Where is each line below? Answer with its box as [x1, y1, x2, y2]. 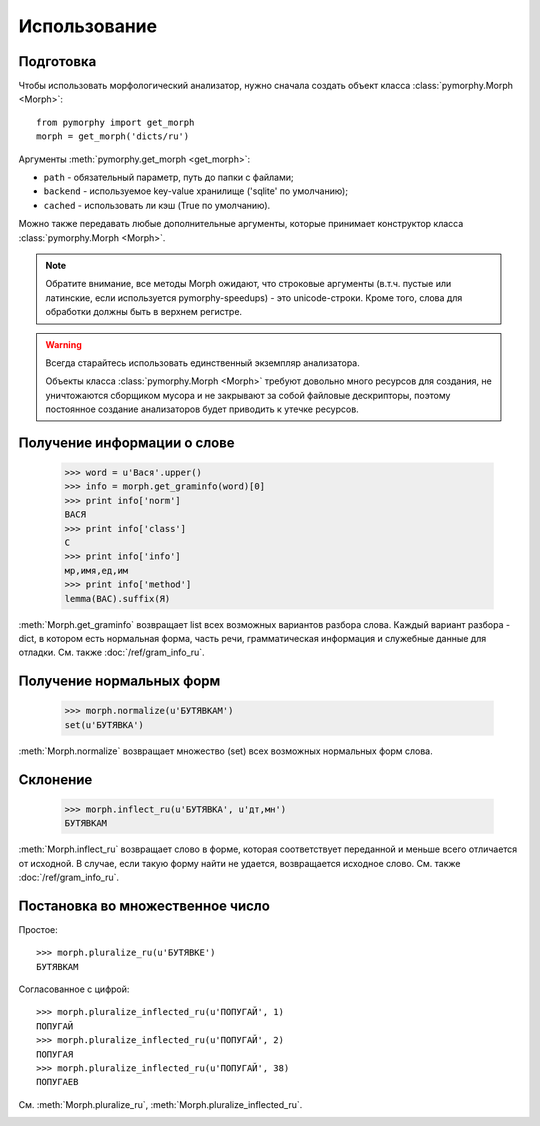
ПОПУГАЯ [36, 1048, 74, 1060]
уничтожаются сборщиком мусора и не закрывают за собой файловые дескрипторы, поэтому [45, 389, 451, 401]
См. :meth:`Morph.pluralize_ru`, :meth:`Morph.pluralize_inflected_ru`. [18, 1098, 303, 1110]
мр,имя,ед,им [64, 565, 129, 576]
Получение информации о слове [18, 434, 235, 451]
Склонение [18, 771, 93, 788]
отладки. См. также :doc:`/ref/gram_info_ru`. [18, 646, 205, 659]
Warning [45, 338, 82, 350]
